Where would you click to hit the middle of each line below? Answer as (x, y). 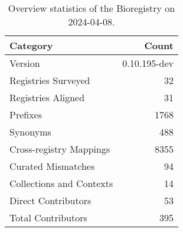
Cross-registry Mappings (60, 149)
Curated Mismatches (52, 166)
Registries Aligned (47, 97)
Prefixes (26, 115)
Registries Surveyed (50, 80)
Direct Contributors (50, 200)
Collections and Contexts (61, 183)
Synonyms (30, 132)
